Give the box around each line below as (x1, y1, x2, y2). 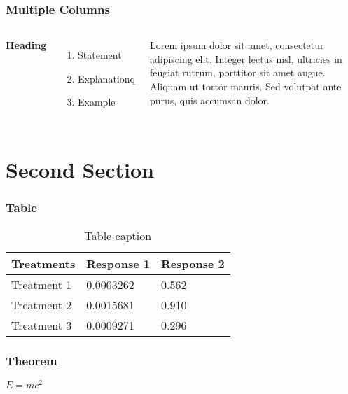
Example (78, 94, 116, 109)
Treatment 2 (11, 296, 72, 313)
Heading (6, 38, 47, 52)
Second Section (6, 155, 154, 184)
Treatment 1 (11, 276, 72, 293)
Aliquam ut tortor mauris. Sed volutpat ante (149, 79, 342, 93)
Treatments (11, 255, 76, 272)
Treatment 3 (11, 316, 72, 333)
